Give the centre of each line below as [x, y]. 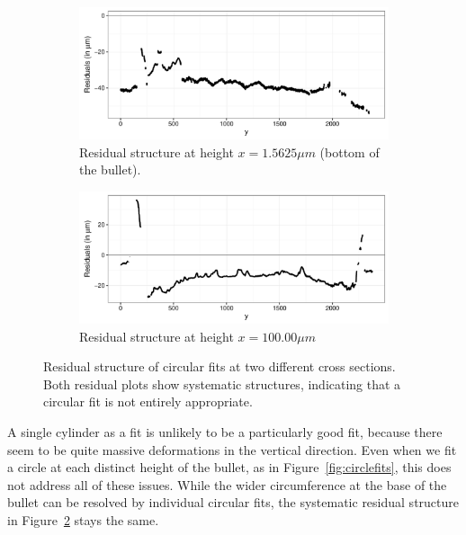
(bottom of [349, 152]
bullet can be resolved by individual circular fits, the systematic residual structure [233, 502]
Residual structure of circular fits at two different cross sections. [220, 366]
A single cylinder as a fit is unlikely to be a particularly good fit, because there [225, 432]
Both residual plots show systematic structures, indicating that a [222, 383]
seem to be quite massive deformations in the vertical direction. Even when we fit [232, 449]
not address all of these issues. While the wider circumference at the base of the [227, 484]
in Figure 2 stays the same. [83, 520]
